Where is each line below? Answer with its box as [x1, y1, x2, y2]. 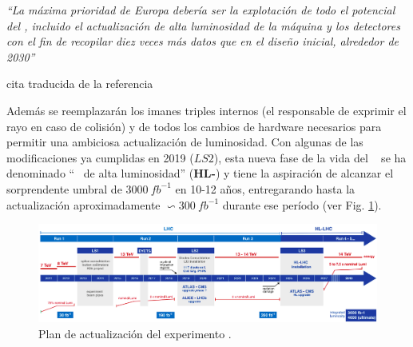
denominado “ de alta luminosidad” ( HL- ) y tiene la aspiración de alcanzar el [6, 165, 394, 181]
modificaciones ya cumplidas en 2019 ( [6, 149, 194, 166]
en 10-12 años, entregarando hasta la [175, 180, 355, 197]
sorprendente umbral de [6, 180, 122, 197]
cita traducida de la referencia [6, 75, 153, 92]
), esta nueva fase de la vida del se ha [213, 149, 407, 166]
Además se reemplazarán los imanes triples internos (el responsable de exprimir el [6, 102, 407, 118]
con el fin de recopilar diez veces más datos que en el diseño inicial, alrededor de [6, 33, 399, 50]
